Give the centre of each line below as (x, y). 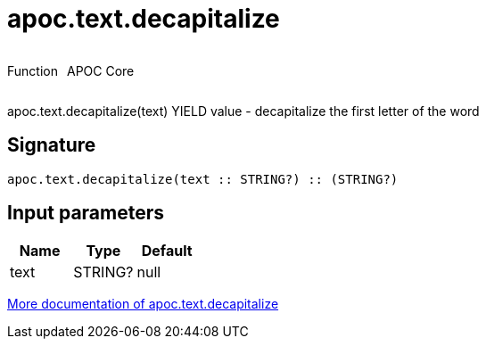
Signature (52, 145)
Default (167, 251)
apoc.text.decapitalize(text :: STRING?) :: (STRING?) (203, 179)
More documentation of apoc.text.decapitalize (143, 304)
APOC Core (100, 70)
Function (33, 70)
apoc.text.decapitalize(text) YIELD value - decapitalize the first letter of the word (243, 111)
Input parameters (86, 213)
